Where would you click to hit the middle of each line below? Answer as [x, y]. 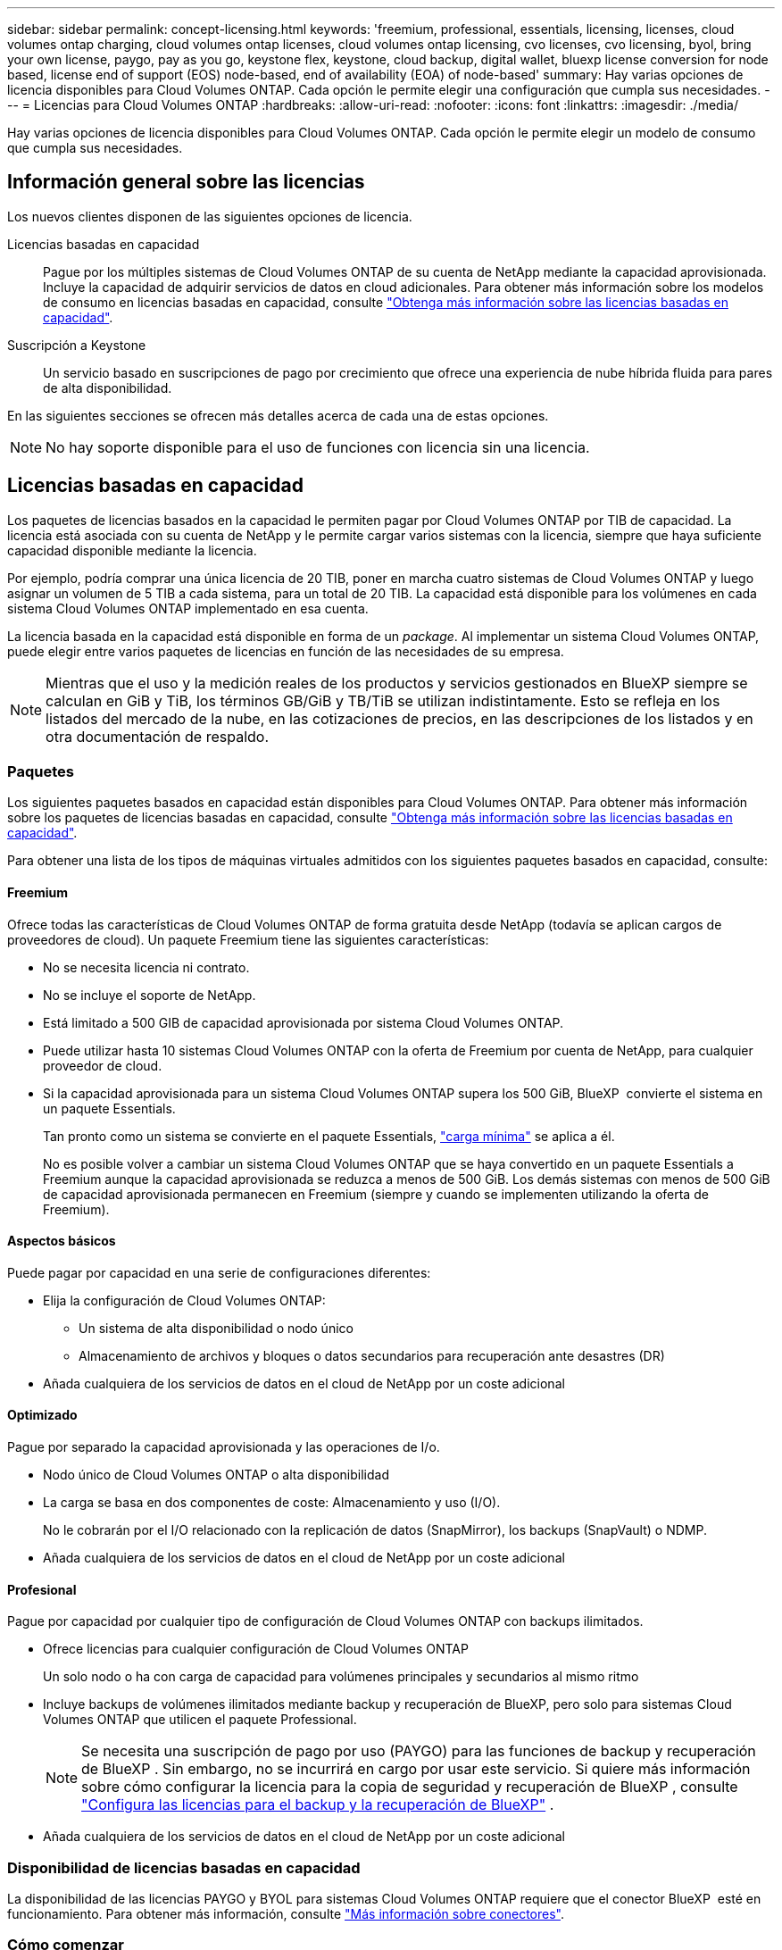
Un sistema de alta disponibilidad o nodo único [216, 1328]
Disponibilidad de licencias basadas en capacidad [184, 1867]
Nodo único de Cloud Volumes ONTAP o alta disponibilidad [216, 1475]
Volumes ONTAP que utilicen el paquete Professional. [200, 1720]
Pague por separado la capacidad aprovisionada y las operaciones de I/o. [224, 1447]
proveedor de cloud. [103, 1065]
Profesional [42, 1589]
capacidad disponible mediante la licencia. [132, 550]
